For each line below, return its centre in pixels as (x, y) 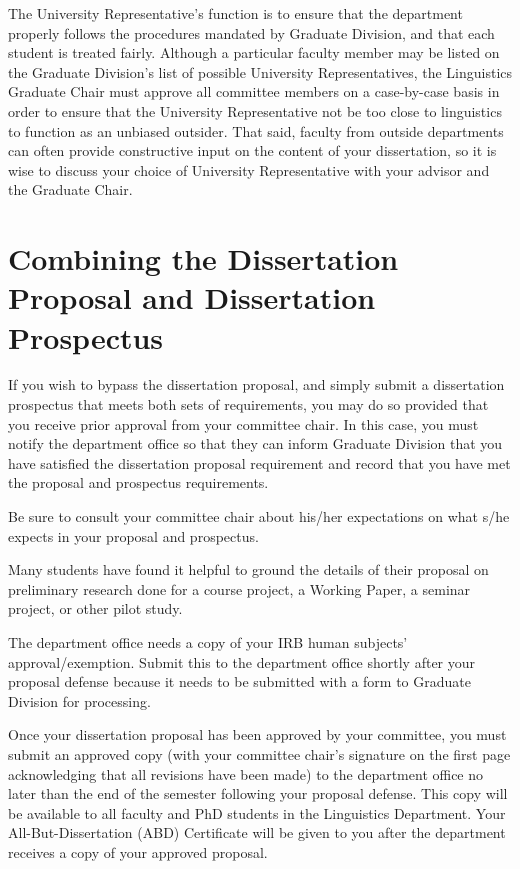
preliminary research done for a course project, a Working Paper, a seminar (239, 588)
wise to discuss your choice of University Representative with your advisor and (249, 169)
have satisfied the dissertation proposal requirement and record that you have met (259, 462)
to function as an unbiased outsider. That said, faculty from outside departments (256, 130)
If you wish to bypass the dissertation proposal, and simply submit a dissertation (256, 384)
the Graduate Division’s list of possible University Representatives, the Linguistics (260, 71)
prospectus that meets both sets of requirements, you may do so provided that (248, 404)
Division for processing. (79, 700)
